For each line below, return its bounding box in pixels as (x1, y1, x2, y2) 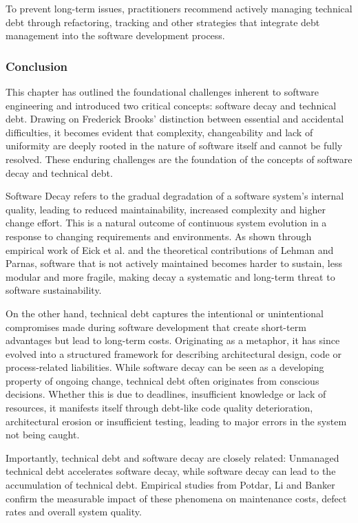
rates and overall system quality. (6, 504, 142, 519)
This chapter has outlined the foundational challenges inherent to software (6, 85, 319, 98)
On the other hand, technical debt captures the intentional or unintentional (6, 306, 324, 320)
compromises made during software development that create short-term (6, 319, 306, 334)
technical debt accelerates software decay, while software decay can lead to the (6, 464, 336, 478)
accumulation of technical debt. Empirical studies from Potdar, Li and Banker (6, 478, 335, 492)
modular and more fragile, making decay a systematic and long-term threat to (6, 269, 335, 284)
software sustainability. (6, 283, 102, 297)
